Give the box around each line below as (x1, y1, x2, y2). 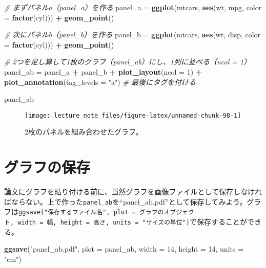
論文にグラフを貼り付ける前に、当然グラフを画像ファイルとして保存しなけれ (4, 186, 262, 197)
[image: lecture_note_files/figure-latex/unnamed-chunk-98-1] (25, 111, 241, 119)
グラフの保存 (4, 157, 91, 177)
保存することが (196, 216, 247, 227)
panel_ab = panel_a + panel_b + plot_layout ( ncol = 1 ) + (4, 66, 202, 77)
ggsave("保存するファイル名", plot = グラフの (18, 209, 164, 216)
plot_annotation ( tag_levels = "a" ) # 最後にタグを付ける (4, 76, 196, 87)
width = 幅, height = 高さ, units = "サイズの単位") (17, 219, 190, 227)
